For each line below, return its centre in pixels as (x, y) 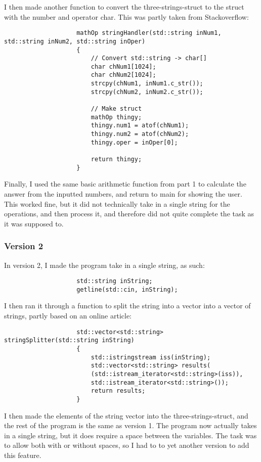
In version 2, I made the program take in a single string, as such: (104, 265)
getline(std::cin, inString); (127, 289)
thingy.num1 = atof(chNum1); (140, 126)
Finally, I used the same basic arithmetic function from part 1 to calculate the (125, 184)
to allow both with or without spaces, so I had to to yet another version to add (127, 445)
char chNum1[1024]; (123, 66)
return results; (118, 391)
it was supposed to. (34, 223)
